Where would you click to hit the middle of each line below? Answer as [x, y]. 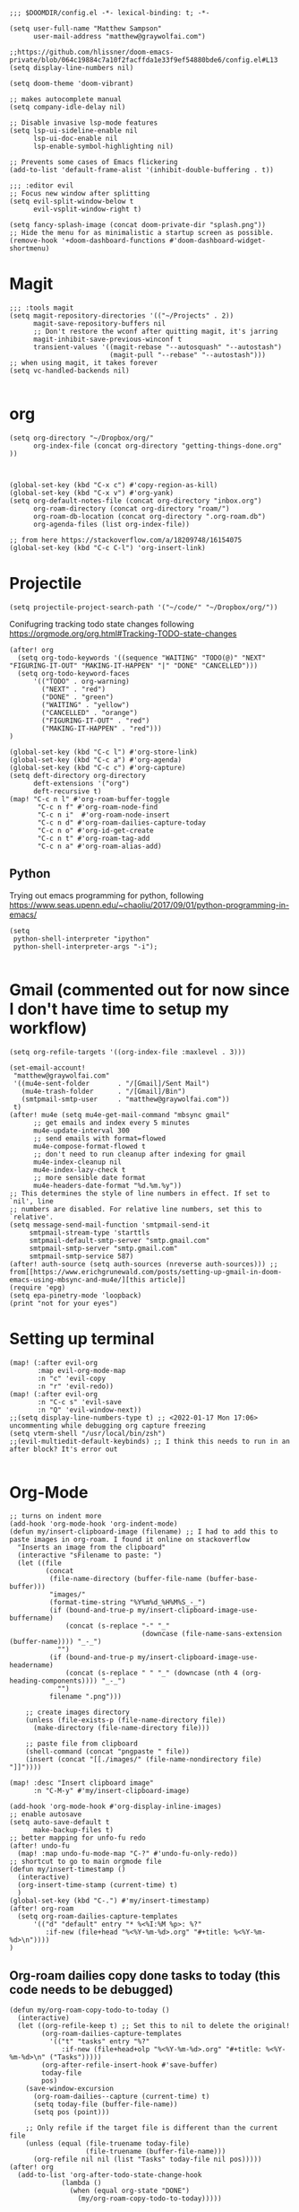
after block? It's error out [64, 1449]
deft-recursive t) [67, 791]
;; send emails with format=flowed [99, 1138]
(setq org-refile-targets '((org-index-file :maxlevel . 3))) [128, 1052]
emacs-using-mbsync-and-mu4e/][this [77, 1280]
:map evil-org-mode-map [81, 1370]
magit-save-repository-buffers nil [99, 323]
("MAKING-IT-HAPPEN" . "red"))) [102, 728]
